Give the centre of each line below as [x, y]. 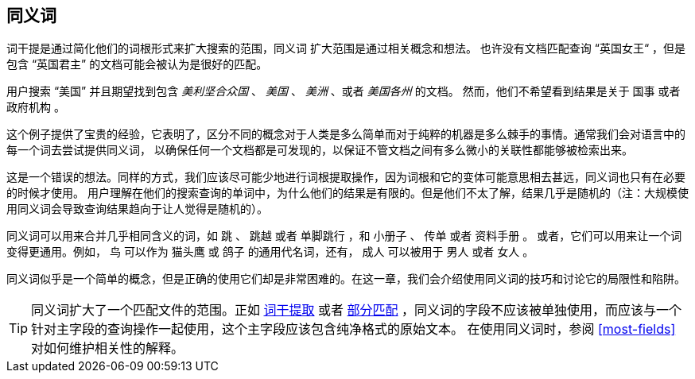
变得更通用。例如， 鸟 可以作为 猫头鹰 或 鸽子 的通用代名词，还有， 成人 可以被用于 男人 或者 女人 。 [270, 252]
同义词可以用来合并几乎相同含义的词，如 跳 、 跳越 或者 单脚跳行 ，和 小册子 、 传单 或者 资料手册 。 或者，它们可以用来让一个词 [344, 236]
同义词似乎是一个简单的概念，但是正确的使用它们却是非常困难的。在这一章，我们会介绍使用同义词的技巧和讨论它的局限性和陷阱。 [346, 279]
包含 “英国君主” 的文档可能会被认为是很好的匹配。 [137, 64]
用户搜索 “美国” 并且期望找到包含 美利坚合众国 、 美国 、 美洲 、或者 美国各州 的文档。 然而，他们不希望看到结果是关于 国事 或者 [344, 91]
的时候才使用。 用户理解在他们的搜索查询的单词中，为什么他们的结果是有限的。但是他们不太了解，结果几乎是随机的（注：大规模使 [347, 193]
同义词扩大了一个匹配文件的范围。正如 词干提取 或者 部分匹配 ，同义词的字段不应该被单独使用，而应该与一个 [357, 310]
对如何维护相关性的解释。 [108, 348]
